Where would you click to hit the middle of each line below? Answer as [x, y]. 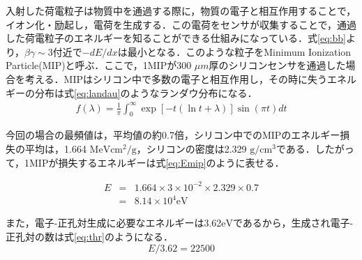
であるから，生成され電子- [293, 223]
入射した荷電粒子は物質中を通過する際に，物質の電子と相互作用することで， [181, 10]
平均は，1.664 [55, 149]
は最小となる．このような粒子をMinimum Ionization [234, 51]
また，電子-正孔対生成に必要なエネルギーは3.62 [114, 223]
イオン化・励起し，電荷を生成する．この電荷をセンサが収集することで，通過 [181, 24]
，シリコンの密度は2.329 [191, 149]
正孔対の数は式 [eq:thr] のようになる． [90, 236]
